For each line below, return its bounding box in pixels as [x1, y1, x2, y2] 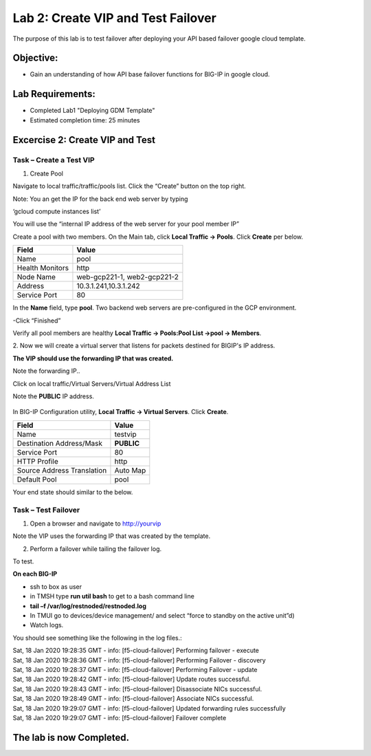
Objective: [12, 52, 58, 64]
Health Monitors [16, 263, 69, 273]
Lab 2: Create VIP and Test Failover [12, 10, 216, 25]
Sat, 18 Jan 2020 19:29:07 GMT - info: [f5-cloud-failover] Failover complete [12, 713, 227, 722]
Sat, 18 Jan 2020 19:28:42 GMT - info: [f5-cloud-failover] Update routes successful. [12, 675, 251, 684]
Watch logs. [30, 621, 64, 629]
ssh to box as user [30, 582, 82, 591]
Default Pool [16, 475, 57, 484]
